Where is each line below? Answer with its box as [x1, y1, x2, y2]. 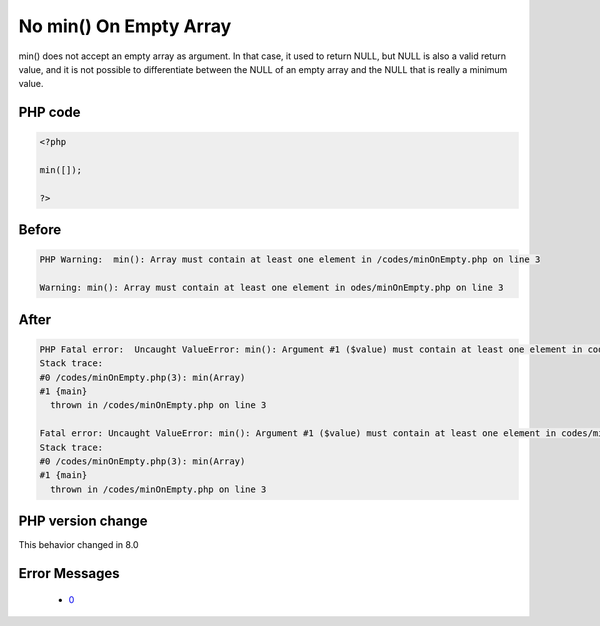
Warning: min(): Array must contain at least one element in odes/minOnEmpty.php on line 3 [39, 282, 504, 294]
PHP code [18, 104, 81, 121]
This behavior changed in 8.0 [18, 539, 139, 551]
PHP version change [18, 513, 149, 530]
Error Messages [18, 565, 120, 582]
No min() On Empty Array [18, 15, 232, 37]
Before [18, 221, 62, 239]
